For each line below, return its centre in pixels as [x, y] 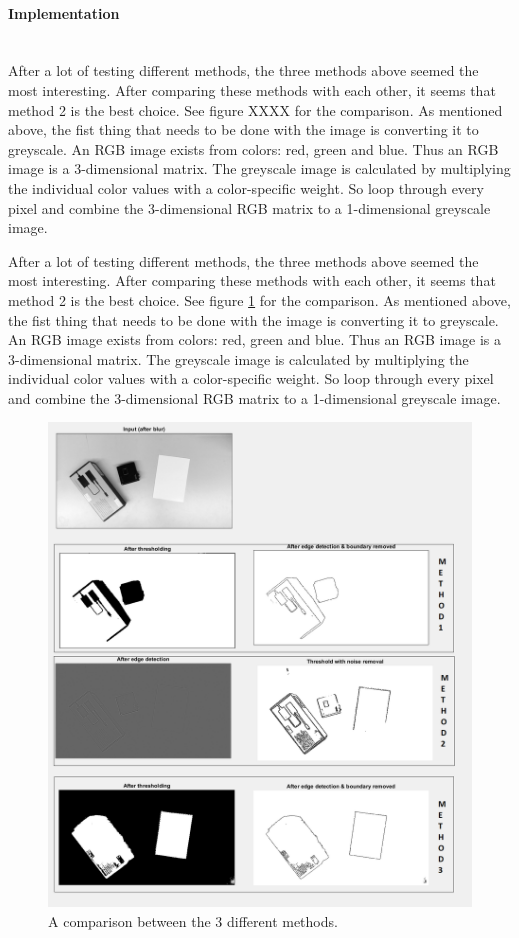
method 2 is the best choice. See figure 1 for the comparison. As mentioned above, [259, 299]
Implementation [64, 12]
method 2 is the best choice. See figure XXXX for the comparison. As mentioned [255, 109]
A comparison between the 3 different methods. [193, 920]
